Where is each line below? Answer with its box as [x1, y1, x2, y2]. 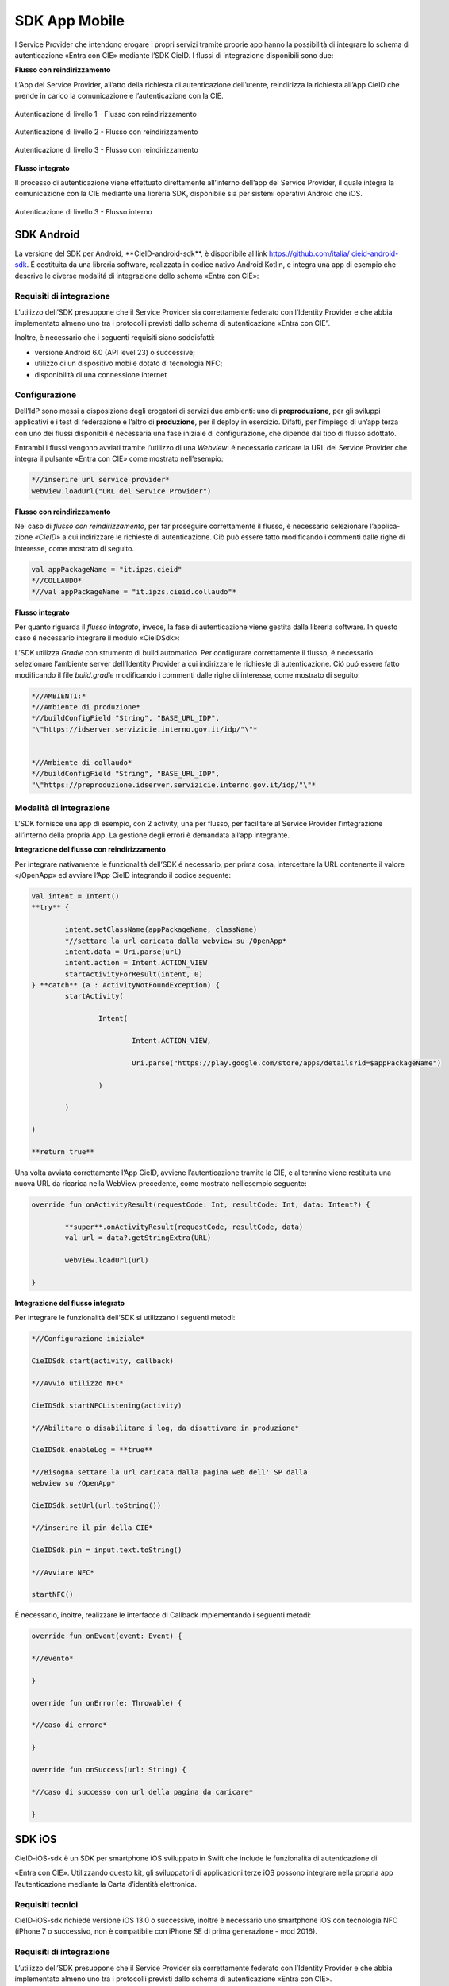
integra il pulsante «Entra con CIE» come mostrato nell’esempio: [14, 454, 224, 464]
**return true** [31, 1147, 95, 1156]
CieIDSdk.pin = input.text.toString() [31, 1545, 182, 1555]
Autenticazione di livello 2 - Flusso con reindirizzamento [14, 127, 198, 137]
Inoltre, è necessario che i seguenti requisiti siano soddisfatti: [14, 333, 216, 342]
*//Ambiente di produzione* [31, 702, 140, 711]
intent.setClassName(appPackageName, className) [64, 925, 258, 934]
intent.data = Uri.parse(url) [64, 947, 182, 956]
